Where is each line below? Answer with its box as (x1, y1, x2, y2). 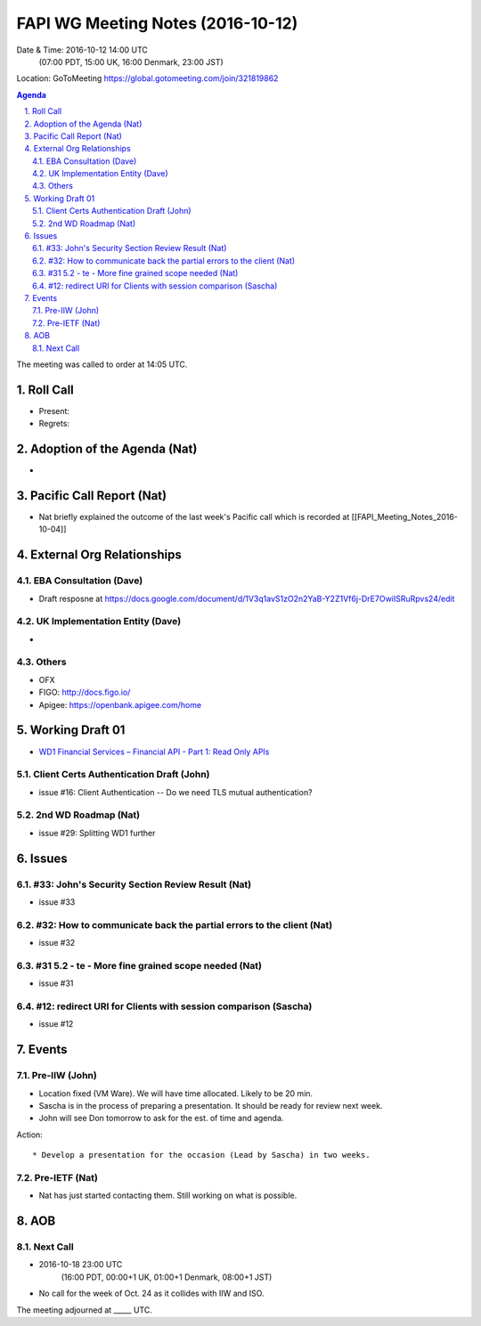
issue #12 (38, 1019, 74, 1029)
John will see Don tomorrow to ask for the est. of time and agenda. (38, 1113, 284, 1124)
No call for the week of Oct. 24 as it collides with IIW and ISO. (38, 1288, 265, 1299)
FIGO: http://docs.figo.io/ (38, 687, 131, 698)
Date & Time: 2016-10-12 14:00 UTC (16, 45, 149, 55)
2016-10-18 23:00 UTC (38, 1259, 123, 1270)
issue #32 (38, 938, 76, 948)
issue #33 (38, 896, 76, 907)
